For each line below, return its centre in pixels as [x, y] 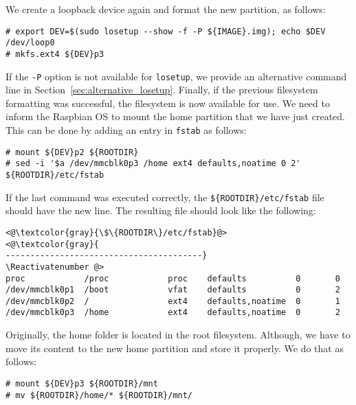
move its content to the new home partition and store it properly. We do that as [175, 348]
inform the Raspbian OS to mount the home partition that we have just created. [175, 116]
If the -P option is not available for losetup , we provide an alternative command [176, 76]
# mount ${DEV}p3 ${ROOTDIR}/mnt [82, 383]
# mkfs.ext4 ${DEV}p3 [55, 54]
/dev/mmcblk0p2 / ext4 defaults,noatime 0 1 [173, 301]
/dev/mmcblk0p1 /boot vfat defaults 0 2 [173, 290]
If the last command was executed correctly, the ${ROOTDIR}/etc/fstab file [165, 197]
